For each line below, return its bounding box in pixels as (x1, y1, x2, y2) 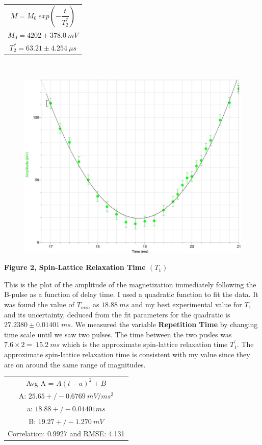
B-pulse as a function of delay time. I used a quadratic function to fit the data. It (4, 289, 258, 300)
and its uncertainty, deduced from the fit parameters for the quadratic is (4, 309, 230, 319)
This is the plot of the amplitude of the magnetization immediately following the (4, 279, 256, 289)
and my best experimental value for (131, 299, 242, 310)
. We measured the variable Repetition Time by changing (70, 319, 258, 330)
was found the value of (4, 299, 74, 310)
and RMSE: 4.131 (69, 428, 125, 439)
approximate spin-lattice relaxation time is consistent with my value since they (4, 349, 250, 360)
